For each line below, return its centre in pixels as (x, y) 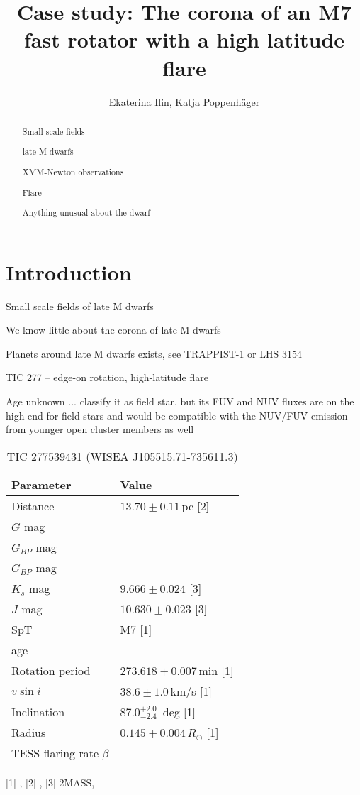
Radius (29, 732)
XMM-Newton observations (73, 171)
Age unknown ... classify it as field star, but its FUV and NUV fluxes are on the (180, 401)
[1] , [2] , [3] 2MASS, (50, 782)
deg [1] (179, 711)
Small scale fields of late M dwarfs (80, 306)
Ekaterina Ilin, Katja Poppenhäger (184, 101)
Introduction (69, 272)
